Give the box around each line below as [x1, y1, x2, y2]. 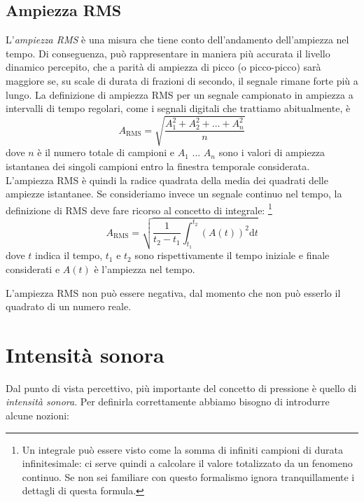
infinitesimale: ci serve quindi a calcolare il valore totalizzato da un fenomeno [22, 456, 353, 470]
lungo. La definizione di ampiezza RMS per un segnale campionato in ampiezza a [6, 87, 353, 102]
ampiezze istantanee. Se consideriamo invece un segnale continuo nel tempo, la [6, 186, 342, 201]
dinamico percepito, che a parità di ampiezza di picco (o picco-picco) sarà [6, 60, 321, 74]
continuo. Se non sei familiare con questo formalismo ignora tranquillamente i [22, 469, 355, 484]
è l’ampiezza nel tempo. [94, 261, 195, 276]
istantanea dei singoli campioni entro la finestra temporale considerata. [6, 158, 310, 173]
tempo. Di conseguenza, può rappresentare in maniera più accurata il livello [6, 46, 330, 60]
